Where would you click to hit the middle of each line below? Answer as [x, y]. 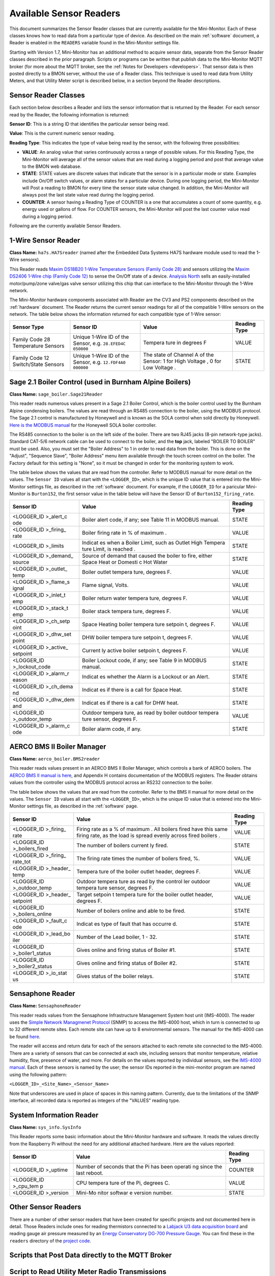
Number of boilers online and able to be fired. [131, 911]
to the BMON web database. [52, 166]
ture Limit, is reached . [109, 549]
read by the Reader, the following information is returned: [69, 114]
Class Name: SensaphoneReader [45, 1006]
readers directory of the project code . [50, 1241]
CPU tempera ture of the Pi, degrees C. [123, 1183]
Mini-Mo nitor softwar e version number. [125, 1193]
